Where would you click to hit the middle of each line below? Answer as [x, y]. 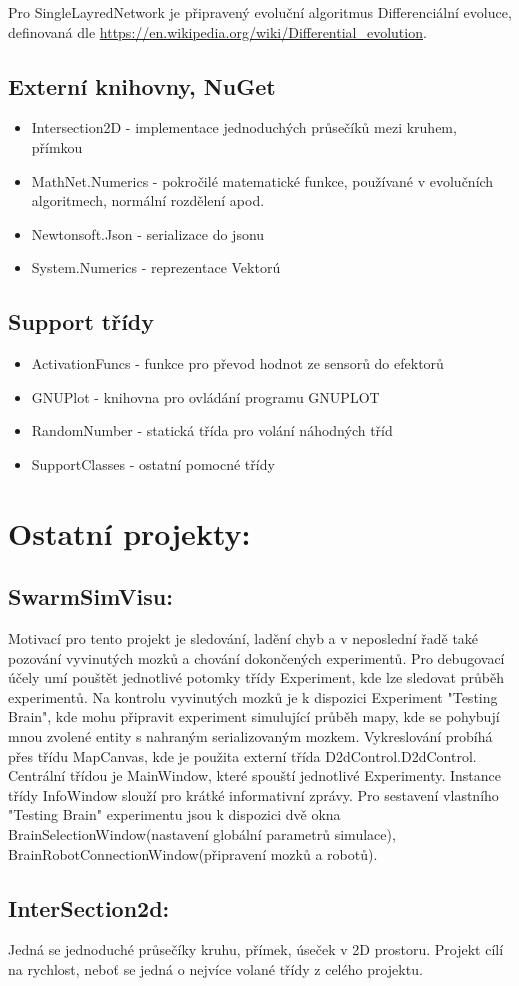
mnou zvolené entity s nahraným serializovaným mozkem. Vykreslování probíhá [250, 736]
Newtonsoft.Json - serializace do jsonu [148, 233]
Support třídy [81, 321]
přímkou [57, 146]
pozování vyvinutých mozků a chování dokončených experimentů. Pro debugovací [256, 657]
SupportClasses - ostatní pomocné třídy [153, 463]
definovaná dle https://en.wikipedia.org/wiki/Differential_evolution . [217, 31]
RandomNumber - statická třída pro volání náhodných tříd [212, 430]
